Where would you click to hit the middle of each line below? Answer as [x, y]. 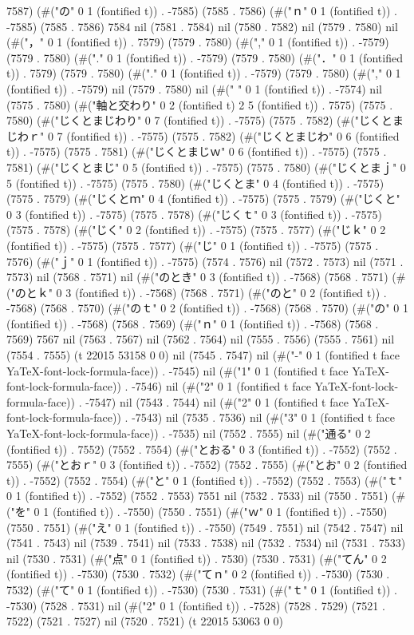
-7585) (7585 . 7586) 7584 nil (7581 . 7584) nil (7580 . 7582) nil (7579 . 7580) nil [202, 26]
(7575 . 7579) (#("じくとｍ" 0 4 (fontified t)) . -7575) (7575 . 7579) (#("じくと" [203, 198]
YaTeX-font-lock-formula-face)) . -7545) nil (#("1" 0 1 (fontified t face [177, 370]
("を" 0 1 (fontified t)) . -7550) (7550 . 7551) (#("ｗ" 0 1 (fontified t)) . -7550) [197, 511]
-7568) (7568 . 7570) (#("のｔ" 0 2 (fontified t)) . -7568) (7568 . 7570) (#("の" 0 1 [207, 308]
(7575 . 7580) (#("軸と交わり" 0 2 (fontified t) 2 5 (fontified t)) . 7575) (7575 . [200, 104]
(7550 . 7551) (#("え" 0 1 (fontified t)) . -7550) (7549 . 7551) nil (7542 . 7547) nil [205, 527]
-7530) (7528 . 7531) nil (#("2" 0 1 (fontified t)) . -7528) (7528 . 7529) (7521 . [196, 605]
